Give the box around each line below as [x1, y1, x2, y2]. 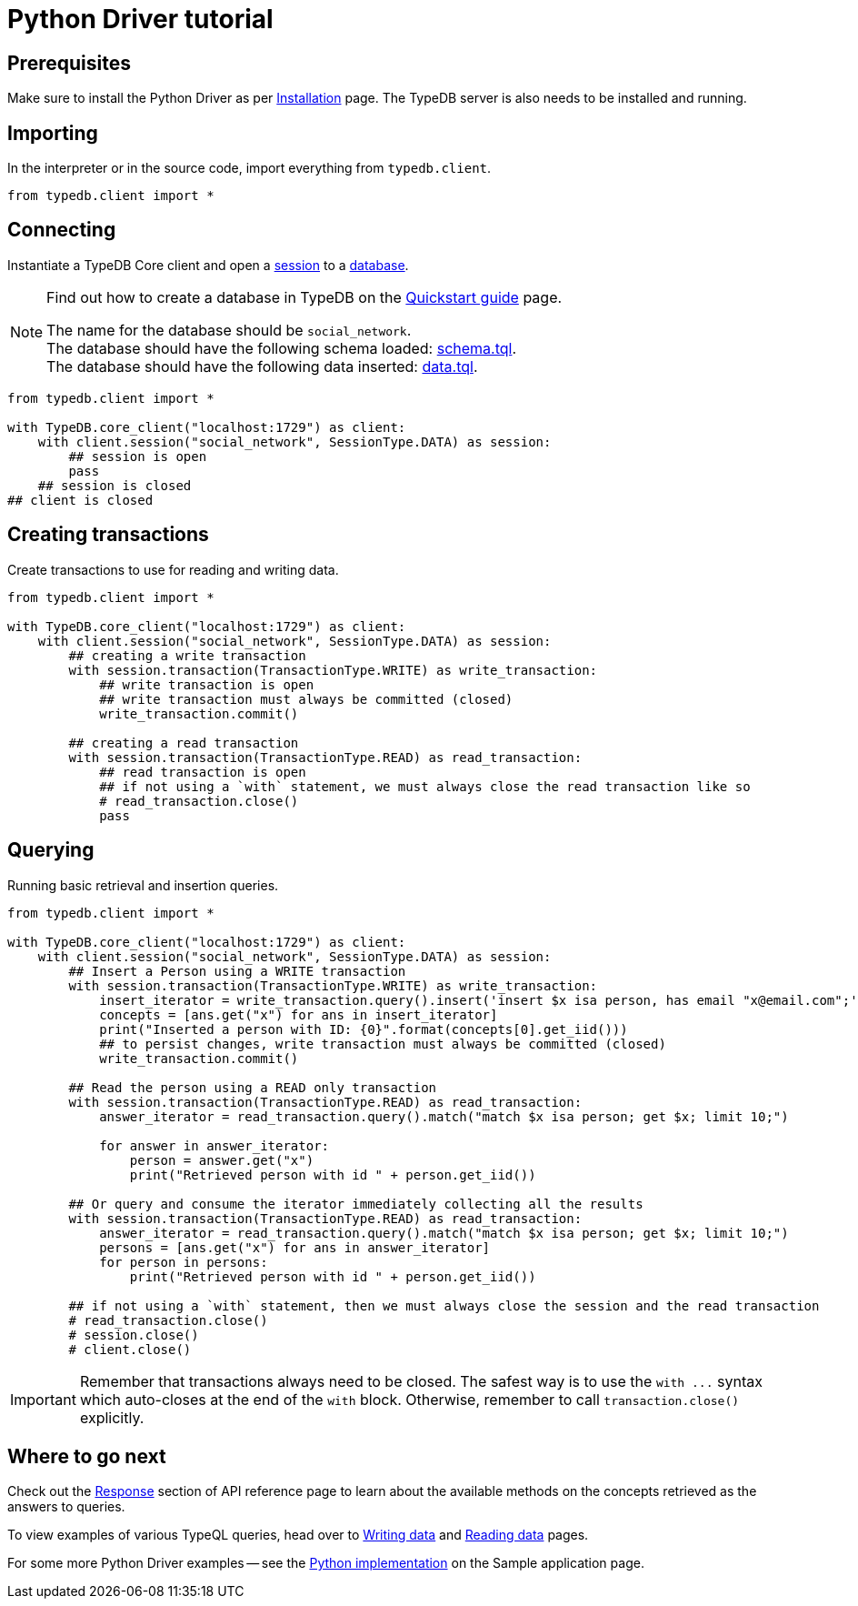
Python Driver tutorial [7, 4, 274, 35]
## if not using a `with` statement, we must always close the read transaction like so [99, 778, 751, 794]
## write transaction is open [99, 677, 314, 692]
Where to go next [7, 1444, 166, 1468]
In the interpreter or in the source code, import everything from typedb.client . [7, 160, 492, 176]
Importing [7, 121, 98, 145]
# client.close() [68, 1341, 192, 1357]
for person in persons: [99, 1254, 268, 1270]
